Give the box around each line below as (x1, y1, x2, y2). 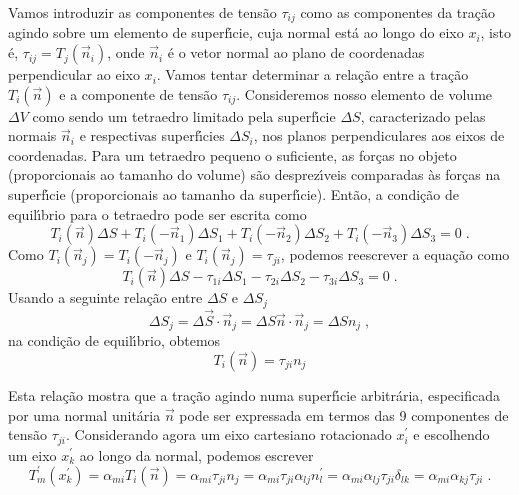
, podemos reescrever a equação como (280, 244, 510, 265)
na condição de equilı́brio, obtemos (8, 330, 221, 351)
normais (8, 125, 57, 146)
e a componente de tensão (59, 83, 218, 104)
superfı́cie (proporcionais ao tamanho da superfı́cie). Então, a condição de (8, 184, 459, 205)
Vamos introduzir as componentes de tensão (8, 2, 277, 22)
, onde (107, 42, 145, 63)
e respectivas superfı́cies (79, 125, 225, 146)
